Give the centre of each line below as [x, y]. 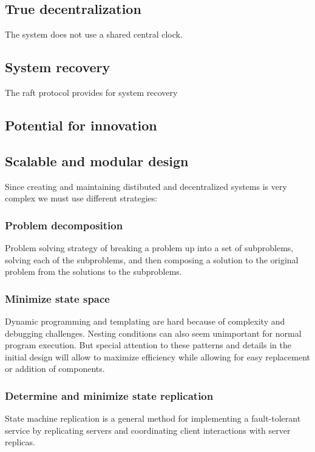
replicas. [20, 442]
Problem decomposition [64, 225]
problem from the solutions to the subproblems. [93, 272]
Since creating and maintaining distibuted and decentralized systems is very [146, 186]
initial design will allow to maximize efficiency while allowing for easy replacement [158, 356]
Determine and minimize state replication [109, 395]
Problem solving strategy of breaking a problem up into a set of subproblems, [149, 247]
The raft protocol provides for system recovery [91, 92]
